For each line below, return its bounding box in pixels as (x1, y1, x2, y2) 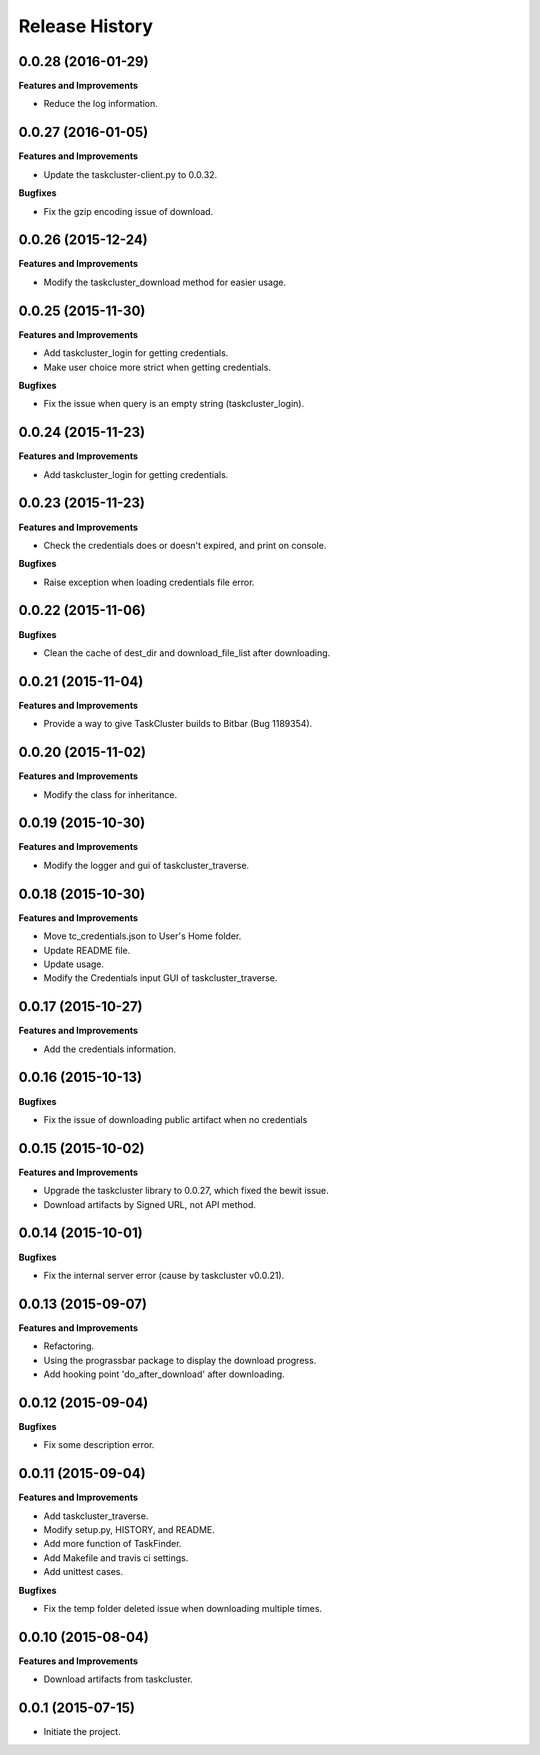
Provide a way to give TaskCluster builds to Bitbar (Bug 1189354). (43, 718, 313, 730)
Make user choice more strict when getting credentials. (43, 361, 272, 373)
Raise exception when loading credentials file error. (43, 576, 255, 588)
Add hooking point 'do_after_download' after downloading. (43, 1368, 285, 1380)
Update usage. (43, 958, 105, 970)
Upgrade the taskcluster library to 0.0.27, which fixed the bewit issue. (43, 1185, 329, 1197)
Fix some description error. (43, 1439, 155, 1451)
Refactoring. (43, 1340, 95, 1352)
